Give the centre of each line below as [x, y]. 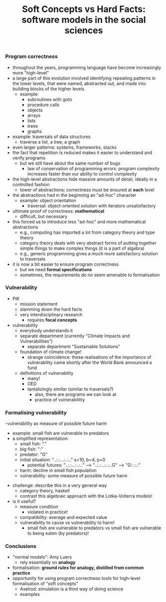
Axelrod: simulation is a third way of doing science [72, 589]
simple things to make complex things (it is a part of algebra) [82, 248]
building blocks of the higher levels [48, 89]
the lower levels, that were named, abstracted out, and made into [79, 83]
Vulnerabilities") [36, 341]
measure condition [39, 507]
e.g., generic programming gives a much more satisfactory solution [89, 253]
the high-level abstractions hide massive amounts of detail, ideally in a [84, 179]
